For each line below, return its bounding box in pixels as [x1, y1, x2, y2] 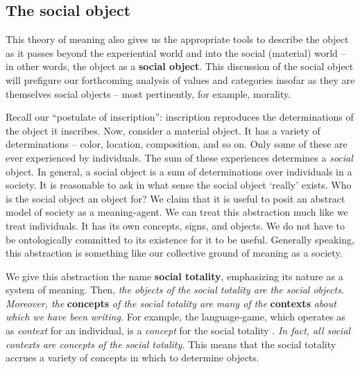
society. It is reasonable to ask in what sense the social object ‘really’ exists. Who [6, 178, 352, 192]
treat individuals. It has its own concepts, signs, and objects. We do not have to [6, 218, 345, 232]
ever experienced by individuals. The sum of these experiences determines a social [6, 150, 353, 164]
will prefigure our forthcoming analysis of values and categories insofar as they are [6, 72, 355, 87]
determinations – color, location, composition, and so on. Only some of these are [6, 137, 348, 151]
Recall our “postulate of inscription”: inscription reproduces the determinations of [6, 110, 354, 124]
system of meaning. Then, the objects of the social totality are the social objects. [6, 282, 345, 297]
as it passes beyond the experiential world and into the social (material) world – [6, 45, 346, 60]
